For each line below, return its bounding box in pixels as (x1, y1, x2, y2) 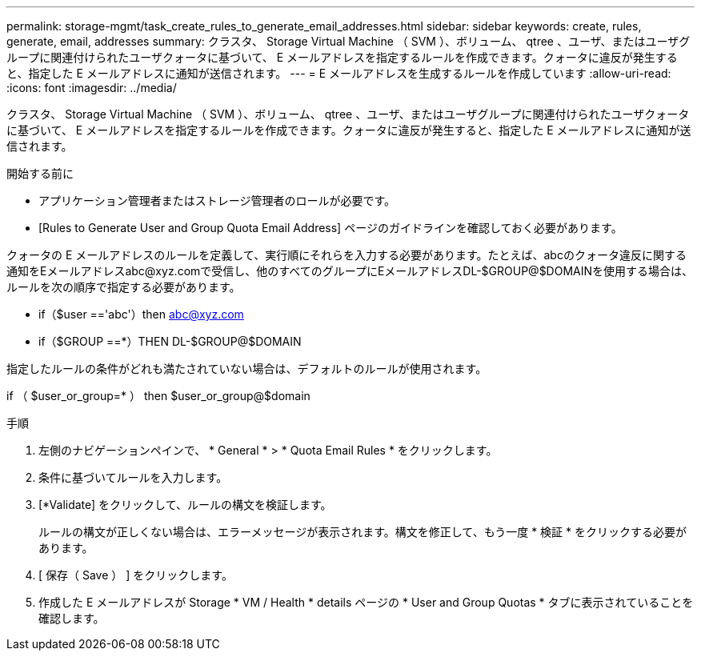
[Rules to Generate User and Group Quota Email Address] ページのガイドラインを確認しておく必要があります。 (38, 221, 623, 234)
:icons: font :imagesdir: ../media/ (6, 81, 177, 94)
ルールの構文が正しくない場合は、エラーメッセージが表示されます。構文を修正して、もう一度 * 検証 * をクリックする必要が (38, 525, 687, 539)
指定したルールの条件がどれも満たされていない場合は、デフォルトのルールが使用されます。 (6, 362, 487, 375)
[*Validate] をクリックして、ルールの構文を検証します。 (38, 498, 332, 511)
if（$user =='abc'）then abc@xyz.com (38, 307, 244, 321)
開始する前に (6, 166, 74, 180)
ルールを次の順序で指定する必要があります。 (6, 280, 241, 294)
